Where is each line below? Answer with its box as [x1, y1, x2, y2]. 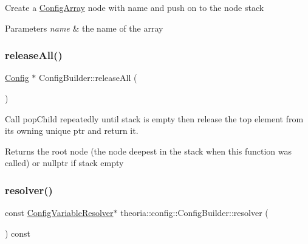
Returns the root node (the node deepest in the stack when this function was [5, 144, 292, 157]
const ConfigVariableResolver [5, 206, 114, 219]
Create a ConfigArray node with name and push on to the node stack [5, 1, 264, 13]
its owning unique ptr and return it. [5, 124, 139, 137]
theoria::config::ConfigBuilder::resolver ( [120, 206, 269, 219]
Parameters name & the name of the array [5, 21, 163, 34]
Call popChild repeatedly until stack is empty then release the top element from [5, 112, 304, 125]
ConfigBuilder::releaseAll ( [39, 71, 137, 84]
